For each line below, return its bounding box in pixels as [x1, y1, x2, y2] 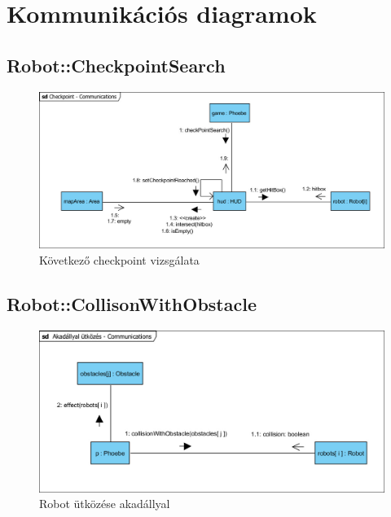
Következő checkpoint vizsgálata [39, 251, 200, 268]
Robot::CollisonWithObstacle [7, 291, 257, 316]
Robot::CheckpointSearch [7, 52, 226, 77]
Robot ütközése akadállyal [39, 495, 170, 512]
